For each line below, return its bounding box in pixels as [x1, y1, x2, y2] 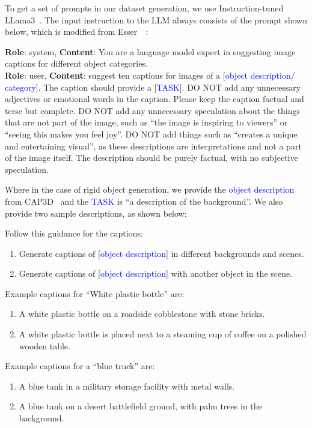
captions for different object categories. [5, 57, 148, 70]
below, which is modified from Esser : [5, 25, 148, 38]
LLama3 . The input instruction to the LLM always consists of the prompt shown [5, 13, 307, 26]
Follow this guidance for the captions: [5, 227, 143, 240]
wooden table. [19, 339, 70, 352]
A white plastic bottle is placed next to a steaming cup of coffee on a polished [19, 328, 307, 340]
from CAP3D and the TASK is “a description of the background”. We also [5, 194, 283, 207]
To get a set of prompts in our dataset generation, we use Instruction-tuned [5, 2, 284, 14]
